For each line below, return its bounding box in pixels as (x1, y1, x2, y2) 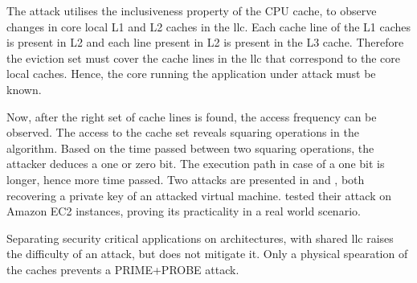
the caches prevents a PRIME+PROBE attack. (6, 260, 239, 277)
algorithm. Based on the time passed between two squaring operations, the (6, 139, 374, 156)
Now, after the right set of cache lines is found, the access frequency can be (6, 108, 377, 125)
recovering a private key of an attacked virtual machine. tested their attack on (6, 187, 391, 203)
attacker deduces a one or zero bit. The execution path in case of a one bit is (6, 155, 385, 172)
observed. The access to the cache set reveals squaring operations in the (6, 124, 359, 141)
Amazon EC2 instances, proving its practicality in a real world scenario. (6, 203, 361, 219)
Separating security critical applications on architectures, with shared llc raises (6, 229, 394, 246)
